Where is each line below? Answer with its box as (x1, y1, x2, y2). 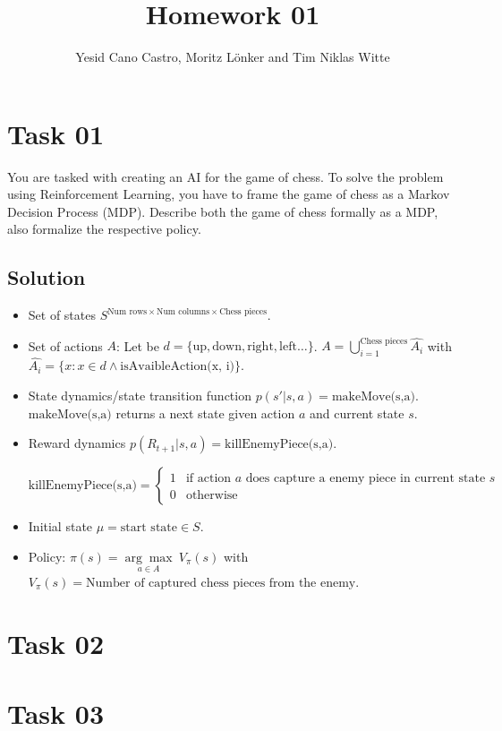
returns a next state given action (115, 403, 295, 422)
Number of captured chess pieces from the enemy (86, 576, 356, 589)
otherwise (185, 489, 238, 503)
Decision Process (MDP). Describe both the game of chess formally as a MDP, (7, 202, 438, 220)
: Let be (115, 336, 159, 355)
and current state (309, 403, 404, 422)
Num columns (157, 306, 210, 316)
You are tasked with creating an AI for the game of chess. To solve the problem (7, 167, 444, 185)
